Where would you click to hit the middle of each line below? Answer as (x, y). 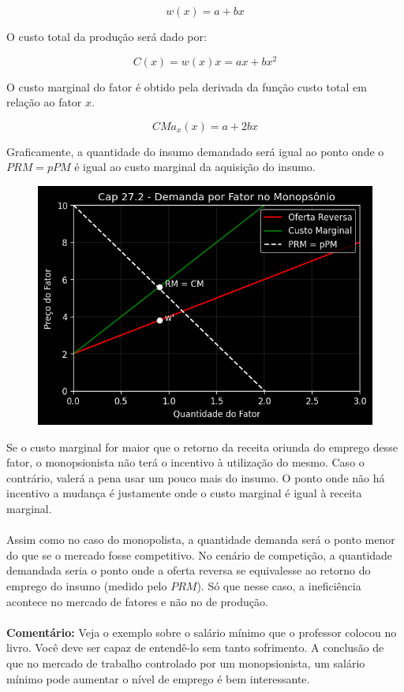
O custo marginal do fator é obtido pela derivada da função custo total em (187, 86)
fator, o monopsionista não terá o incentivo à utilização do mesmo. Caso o (185, 462)
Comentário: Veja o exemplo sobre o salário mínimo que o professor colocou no (202, 632)
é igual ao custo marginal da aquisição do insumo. (195, 167)
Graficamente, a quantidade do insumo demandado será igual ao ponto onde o (195, 151)
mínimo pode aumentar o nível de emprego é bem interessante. (158, 678)
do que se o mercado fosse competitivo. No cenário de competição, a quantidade (200, 554)
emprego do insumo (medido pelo (87, 586)
